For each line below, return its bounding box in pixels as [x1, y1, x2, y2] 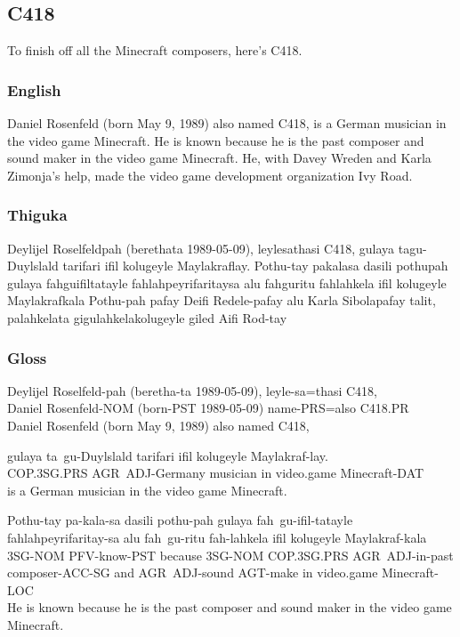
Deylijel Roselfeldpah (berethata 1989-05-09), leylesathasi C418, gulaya [7, 238, 395, 257]
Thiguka [7, 204, 68, 226]
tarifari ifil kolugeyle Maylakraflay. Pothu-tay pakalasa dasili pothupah [62, 256, 448, 275]
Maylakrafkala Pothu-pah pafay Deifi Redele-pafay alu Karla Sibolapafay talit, [7, 291, 436, 310]
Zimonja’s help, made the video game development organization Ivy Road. [7, 165, 413, 184]
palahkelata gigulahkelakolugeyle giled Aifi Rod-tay [7, 308, 287, 327]
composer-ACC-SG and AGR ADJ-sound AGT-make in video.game [7, 563, 378, 582]
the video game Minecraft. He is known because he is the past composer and [7, 131, 424, 149]
